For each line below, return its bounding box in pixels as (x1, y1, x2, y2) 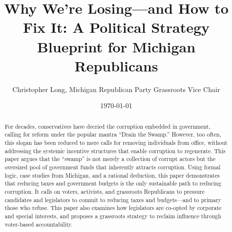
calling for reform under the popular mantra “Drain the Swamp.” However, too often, (4, 130, 221, 139)
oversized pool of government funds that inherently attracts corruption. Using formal (4, 162, 221, 171)
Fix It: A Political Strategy (22, 17, 210, 37)
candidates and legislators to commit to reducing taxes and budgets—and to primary (4, 195, 221, 204)
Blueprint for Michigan (37, 36, 196, 56)
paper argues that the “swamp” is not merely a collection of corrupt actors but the (4, 155, 215, 163)
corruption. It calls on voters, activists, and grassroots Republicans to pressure (4, 187, 205, 195)
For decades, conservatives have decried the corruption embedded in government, (4, 122, 211, 130)
